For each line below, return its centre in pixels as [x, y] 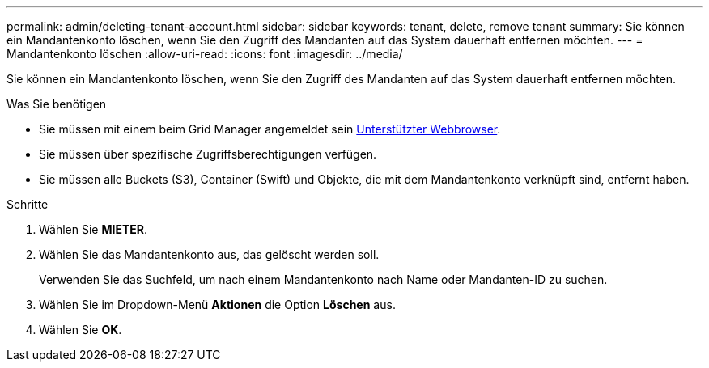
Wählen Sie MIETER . [93, 229]
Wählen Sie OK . [81, 330]
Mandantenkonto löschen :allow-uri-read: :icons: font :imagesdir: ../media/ [205, 54]
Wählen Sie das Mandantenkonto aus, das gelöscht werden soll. [209, 254]
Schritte [28, 204]
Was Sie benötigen [57, 104]
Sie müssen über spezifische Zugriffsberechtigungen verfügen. [208, 154]
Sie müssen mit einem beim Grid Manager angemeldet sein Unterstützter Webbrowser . [270, 129]
